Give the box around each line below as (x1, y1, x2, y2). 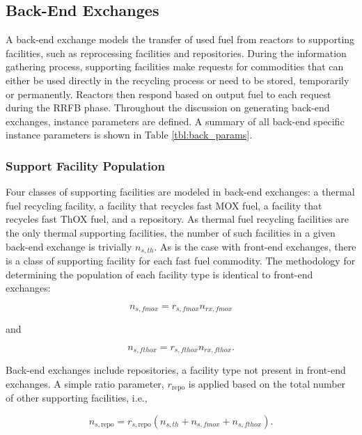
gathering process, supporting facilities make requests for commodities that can (6, 59, 344, 74)
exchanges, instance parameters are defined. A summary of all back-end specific (6, 113, 345, 128)
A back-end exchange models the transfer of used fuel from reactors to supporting (6, 32, 355, 47)
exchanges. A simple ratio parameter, (6, 376, 164, 390)
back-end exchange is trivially (6, 239, 132, 253)
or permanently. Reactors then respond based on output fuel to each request (6, 86, 331, 101)
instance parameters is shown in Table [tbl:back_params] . (6, 127, 253, 142)
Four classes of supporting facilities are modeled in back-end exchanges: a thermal (6, 184, 355, 199)
